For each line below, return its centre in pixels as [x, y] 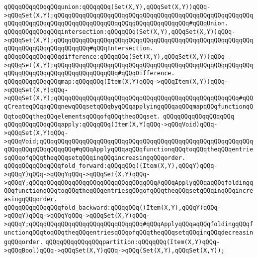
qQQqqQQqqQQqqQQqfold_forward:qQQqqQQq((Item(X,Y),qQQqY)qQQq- [111, 166]
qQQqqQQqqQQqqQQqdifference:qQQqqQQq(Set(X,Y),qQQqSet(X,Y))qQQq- [116, 57]
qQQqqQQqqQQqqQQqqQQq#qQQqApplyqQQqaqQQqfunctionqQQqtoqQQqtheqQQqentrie [129, 150]
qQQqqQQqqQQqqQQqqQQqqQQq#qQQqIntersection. [79, 49]
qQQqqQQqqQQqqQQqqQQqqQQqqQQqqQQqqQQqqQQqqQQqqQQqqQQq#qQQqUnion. [116, 24]
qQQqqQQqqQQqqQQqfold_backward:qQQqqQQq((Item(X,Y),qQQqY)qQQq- [113, 207]
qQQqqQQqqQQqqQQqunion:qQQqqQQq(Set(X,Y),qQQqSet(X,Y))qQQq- [107, 7]
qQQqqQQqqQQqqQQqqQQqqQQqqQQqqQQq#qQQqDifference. [89, 73]
